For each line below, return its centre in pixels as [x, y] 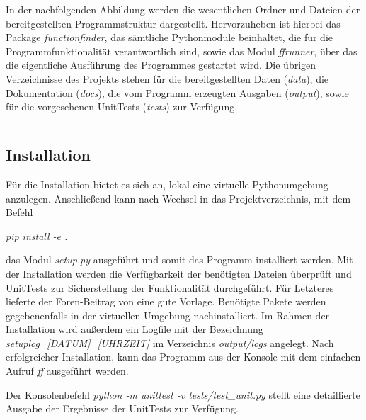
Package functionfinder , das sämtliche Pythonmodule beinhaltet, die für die [170, 37]
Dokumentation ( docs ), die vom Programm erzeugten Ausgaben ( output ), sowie [177, 92]
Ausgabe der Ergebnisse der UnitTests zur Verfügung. [122, 408]
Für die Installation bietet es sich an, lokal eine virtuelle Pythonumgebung [167, 184]
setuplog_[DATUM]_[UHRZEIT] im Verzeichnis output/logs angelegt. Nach [170, 342]
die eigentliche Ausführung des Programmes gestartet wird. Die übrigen [161, 65]
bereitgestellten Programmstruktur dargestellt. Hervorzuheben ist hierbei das [173, 23]
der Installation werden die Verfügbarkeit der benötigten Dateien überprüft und [179, 273]
